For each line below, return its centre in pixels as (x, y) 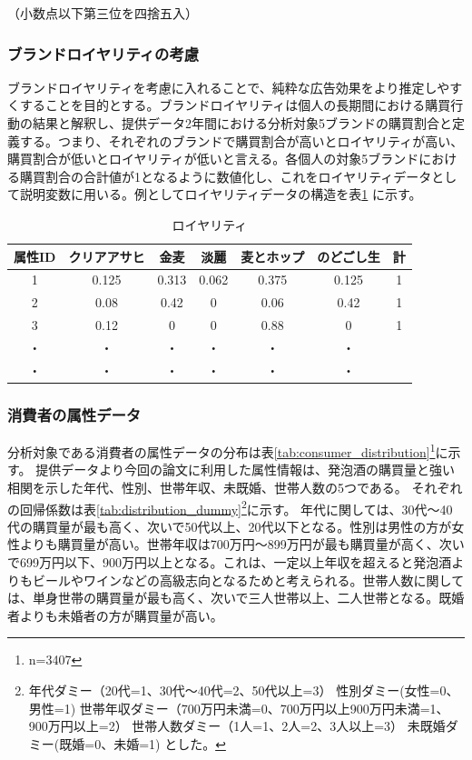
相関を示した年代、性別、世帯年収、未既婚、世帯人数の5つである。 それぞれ (235, 487)
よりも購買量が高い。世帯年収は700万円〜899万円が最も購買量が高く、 (229, 544)
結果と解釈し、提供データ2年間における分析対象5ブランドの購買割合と (242, 123)
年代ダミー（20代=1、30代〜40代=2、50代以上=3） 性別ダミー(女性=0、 (244, 690)
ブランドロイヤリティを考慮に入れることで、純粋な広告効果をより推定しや (229, 87)
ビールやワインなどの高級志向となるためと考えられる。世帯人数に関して (248, 580)
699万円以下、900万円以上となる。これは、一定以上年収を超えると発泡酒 (236, 561)
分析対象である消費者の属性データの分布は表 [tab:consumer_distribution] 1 (221, 450)
